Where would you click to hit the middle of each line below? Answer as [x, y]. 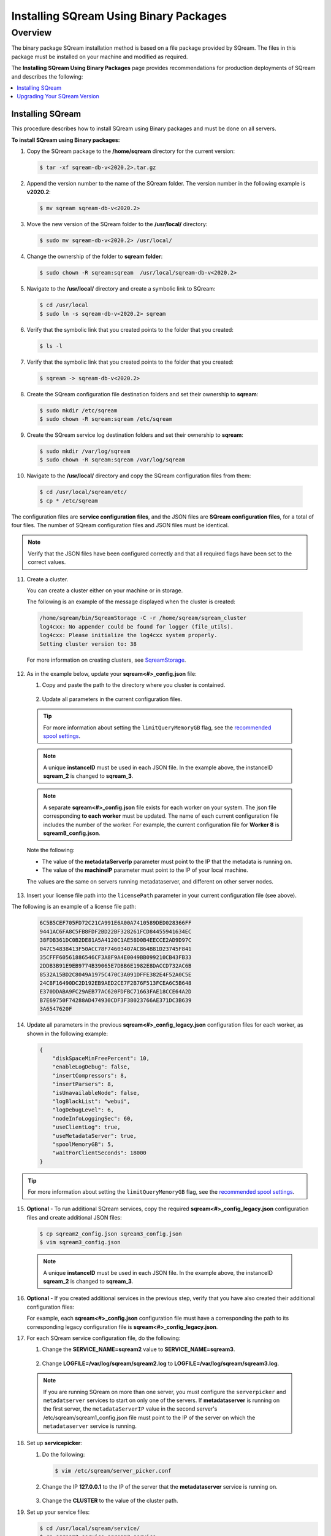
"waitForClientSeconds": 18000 [99, 1153]
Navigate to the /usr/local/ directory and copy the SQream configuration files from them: [139, 476]
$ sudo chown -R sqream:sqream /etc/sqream [106, 419]
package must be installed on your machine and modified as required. [100, 57]
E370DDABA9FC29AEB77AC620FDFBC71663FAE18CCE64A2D [116, 992]
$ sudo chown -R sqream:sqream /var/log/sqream [112, 460]
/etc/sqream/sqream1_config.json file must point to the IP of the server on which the [149, 1417]
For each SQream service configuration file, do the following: [104, 1338]
